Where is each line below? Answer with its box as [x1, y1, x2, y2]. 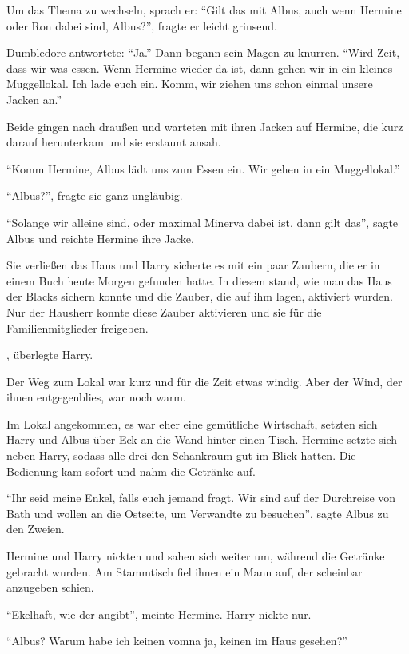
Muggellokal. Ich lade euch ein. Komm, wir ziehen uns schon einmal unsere [6, 75, 373, 92]
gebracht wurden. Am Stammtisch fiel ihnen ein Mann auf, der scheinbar [6, 563, 363, 580]
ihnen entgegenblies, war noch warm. [6, 389, 186, 405]
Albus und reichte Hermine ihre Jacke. [6, 229, 194, 246]
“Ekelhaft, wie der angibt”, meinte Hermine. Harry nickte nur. [6, 605, 312, 622]
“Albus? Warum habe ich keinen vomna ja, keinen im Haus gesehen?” [6, 632, 347, 649]
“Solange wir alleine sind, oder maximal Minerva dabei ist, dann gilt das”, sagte [6, 213, 399, 230]
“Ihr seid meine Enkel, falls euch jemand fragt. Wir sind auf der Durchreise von [6, 489, 396, 506]
